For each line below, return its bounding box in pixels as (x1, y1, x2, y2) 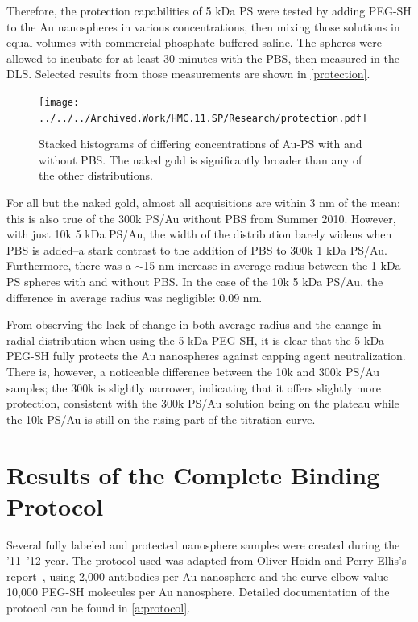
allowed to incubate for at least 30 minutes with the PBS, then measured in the (6, 49, 399, 66)
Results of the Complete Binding (6, 458, 380, 491)
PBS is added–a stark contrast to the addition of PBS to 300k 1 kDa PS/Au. (6, 241, 387, 258)
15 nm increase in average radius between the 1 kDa (143, 257, 401, 274)
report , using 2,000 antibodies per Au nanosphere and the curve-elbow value (6, 567, 389, 584)
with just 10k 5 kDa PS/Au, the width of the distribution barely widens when (6, 226, 392, 243)
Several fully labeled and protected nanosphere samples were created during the (6, 536, 400, 553)
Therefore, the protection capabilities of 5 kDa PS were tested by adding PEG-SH (6, 2, 412, 19)
